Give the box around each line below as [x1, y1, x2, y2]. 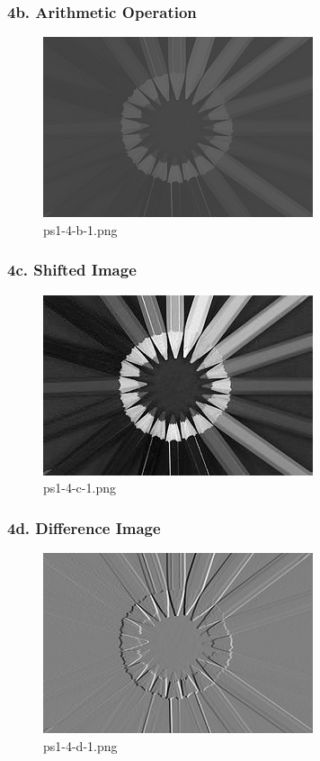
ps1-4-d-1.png [43, 736, 118, 755]
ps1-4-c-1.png [43, 478, 116, 497]
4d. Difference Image [7, 516, 161, 539]
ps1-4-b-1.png [43, 220, 118, 239]
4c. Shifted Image [7, 258, 137, 281]
